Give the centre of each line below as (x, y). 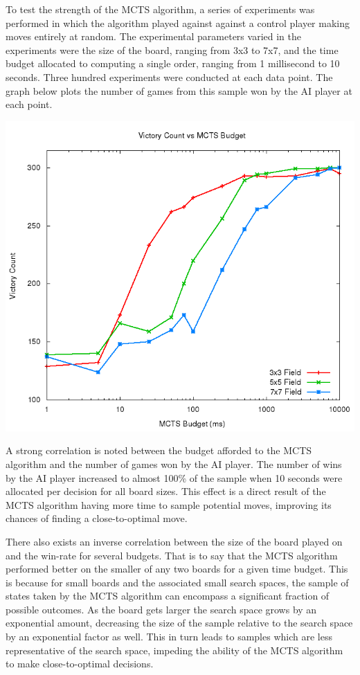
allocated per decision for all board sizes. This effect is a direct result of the (166, 491)
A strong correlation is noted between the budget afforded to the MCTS (159, 450)
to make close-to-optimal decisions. (80, 664)
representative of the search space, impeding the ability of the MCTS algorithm (174, 650)
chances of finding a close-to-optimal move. (97, 518)
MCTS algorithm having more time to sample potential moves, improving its (169, 504)
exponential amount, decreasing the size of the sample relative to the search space (179, 623)
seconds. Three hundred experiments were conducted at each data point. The (169, 76)
